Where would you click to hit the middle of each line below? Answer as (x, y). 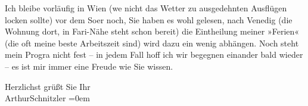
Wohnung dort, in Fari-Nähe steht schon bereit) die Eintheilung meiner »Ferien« (152, 31)
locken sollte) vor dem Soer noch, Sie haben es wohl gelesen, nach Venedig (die (149, 19)
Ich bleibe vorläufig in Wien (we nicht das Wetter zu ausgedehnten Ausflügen (146, 8)
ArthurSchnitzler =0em (47, 98)
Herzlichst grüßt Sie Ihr (48, 86)
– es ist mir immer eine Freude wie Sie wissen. (89, 66)
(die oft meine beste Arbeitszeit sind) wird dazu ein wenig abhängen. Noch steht (152, 43)
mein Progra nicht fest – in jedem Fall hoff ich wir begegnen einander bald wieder (154, 54)
